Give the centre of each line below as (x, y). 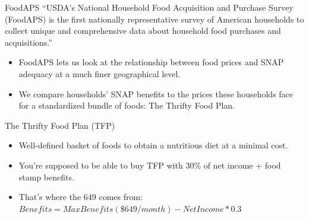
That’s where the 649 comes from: (81, 197)
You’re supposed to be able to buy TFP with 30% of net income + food (150, 165)
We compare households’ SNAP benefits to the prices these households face (156, 93)
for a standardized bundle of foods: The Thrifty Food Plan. (127, 105)
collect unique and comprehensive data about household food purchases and (143, 31)
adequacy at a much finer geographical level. (100, 73)
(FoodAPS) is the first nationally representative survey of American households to (154, 19)
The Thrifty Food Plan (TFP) (60, 125)
